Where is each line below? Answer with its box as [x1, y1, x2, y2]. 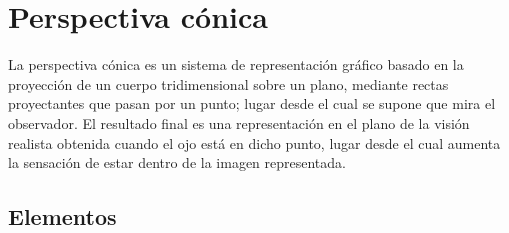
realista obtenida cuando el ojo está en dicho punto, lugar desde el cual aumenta [8, 132, 501, 153]
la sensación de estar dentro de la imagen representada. [8, 152, 346, 173]
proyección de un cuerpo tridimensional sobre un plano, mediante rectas [8, 73, 449, 94]
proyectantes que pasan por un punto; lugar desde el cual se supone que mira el [8, 93, 496, 114]
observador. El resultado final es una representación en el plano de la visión [8, 112, 470, 133]
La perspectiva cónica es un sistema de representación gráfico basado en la [8, 54, 464, 75]
